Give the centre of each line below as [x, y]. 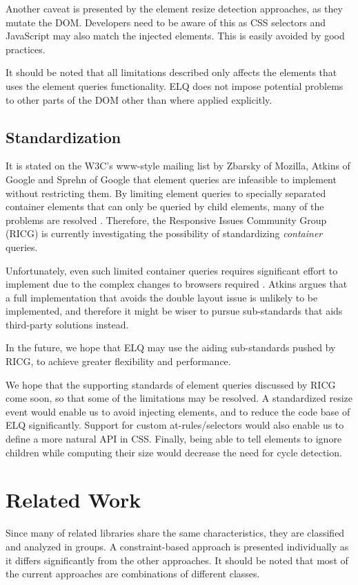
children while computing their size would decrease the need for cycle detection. [174, 452]
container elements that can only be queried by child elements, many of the [165, 206]
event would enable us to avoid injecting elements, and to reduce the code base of [178, 411]
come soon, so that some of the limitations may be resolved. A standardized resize [179, 398]
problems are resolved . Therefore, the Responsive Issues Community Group [166, 220]
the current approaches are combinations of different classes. [133, 574]
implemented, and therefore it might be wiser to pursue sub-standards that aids [174, 311]
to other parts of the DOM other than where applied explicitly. [139, 99]
